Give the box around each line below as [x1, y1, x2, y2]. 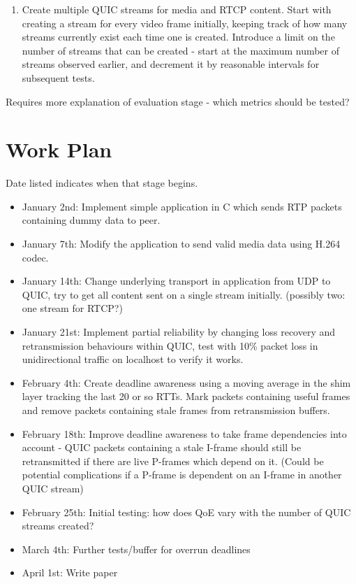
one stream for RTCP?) [22, 301, 123, 315]
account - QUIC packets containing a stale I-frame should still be [22, 440, 302, 455]
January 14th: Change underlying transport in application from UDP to [22, 273, 331, 288]
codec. [22, 250, 49, 264]
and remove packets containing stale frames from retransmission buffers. [22, 403, 330, 417]
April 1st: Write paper [22, 565, 118, 580]
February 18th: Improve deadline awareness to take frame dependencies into [22, 426, 347, 441]
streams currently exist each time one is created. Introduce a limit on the [22, 29, 335, 44]
